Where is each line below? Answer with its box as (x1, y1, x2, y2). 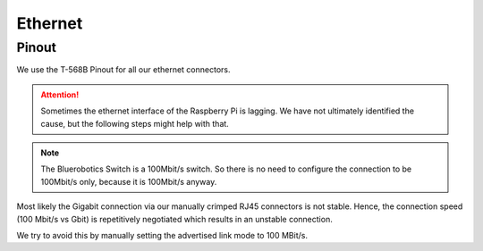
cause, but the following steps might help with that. (40, 118, 230, 129)
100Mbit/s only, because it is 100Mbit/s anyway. (40, 176, 217, 187)
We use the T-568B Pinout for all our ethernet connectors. (16, 64, 231, 75)
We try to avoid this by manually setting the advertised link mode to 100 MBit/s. (16, 230, 309, 240)
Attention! (40, 89, 80, 100)
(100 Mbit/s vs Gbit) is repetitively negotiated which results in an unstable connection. (16, 213, 333, 224)
